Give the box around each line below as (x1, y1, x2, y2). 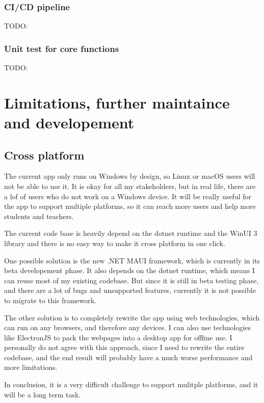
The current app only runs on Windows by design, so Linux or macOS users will (4, 171, 255, 181)
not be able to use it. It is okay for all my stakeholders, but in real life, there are (4, 180, 256, 191)
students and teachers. (4, 210, 74, 221)
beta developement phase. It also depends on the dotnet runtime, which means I (4, 265, 255, 276)
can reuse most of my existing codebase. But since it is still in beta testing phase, (4, 275, 259, 285)
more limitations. (4, 362, 58, 372)
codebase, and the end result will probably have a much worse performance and (4, 352, 253, 362)
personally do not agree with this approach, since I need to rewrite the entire (4, 342, 245, 353)
